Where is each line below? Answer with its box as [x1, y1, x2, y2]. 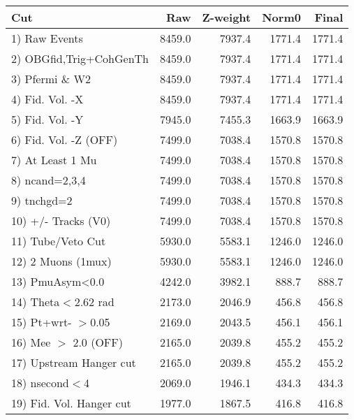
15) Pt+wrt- [11, 314, 72, 330]
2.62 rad [74, 294, 115, 310]
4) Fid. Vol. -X [11, 91, 84, 107]
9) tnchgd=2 [11, 192, 73, 208]
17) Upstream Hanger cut [11, 354, 136, 370]
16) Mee [11, 334, 51, 350]
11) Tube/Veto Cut [11, 233, 106, 249]
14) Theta [11, 294, 60, 310]
